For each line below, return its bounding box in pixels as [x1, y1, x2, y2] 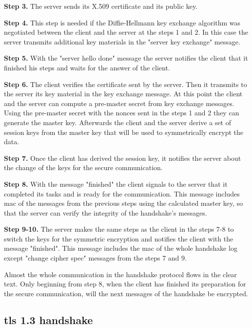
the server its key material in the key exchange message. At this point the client [4, 88, 243, 99]
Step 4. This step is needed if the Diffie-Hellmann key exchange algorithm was [4, 17, 241, 27]
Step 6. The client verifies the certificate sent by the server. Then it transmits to [4, 79, 247, 89]
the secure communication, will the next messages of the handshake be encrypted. [4, 288, 248, 298]
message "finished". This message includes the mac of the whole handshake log [4, 243, 237, 253]
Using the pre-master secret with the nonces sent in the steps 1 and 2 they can [4, 108, 239, 118]
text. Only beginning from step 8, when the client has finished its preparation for [4, 279, 246, 289]
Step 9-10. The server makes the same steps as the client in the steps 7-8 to [4, 224, 234, 234]
